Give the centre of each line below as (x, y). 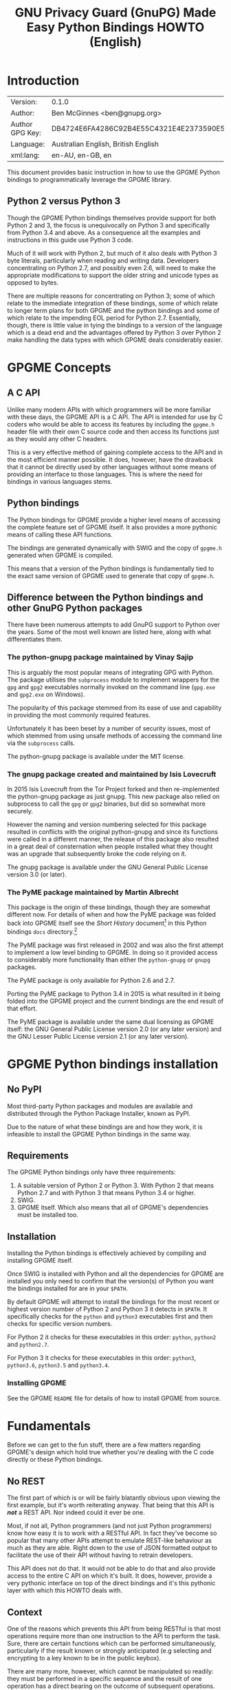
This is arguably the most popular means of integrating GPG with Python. (111, 672)
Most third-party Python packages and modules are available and (100, 1106)
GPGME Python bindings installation (113, 1064)
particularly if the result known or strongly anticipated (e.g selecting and (109, 1651)
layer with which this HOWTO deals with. (65, 1591)
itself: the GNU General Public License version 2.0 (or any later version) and (114, 1029)
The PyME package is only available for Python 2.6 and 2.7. (91, 980)
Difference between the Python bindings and (105, 597)
